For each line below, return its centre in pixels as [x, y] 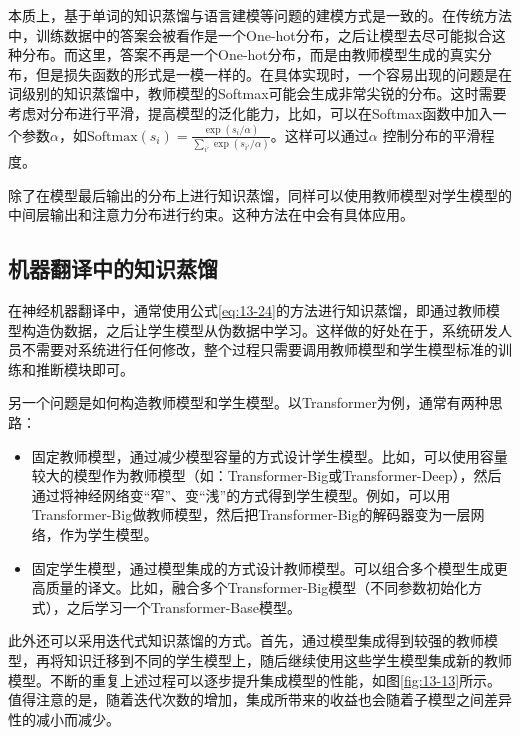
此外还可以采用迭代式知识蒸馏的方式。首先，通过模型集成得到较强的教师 [246, 640]
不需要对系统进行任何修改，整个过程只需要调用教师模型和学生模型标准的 [259, 349]
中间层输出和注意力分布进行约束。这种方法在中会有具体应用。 [211, 214]
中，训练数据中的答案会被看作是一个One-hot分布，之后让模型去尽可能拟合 [250, 34]
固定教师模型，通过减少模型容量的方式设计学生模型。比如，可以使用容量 [269, 455]
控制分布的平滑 [431, 134]
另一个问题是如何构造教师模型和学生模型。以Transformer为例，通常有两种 [248, 402]
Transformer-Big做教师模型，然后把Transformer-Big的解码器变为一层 [251, 514]
